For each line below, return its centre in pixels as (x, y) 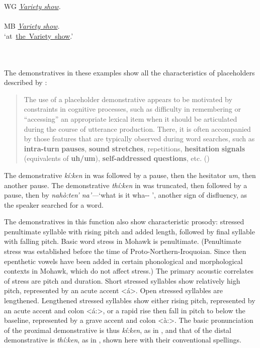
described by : (26, 82)
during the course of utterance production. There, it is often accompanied (137, 128)
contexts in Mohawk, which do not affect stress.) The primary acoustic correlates (129, 271)
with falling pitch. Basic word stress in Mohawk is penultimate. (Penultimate (123, 241)
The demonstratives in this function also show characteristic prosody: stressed (124, 222)
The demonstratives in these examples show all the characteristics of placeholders (129, 72)
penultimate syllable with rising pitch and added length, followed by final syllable (129, 231)
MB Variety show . (32, 26)
